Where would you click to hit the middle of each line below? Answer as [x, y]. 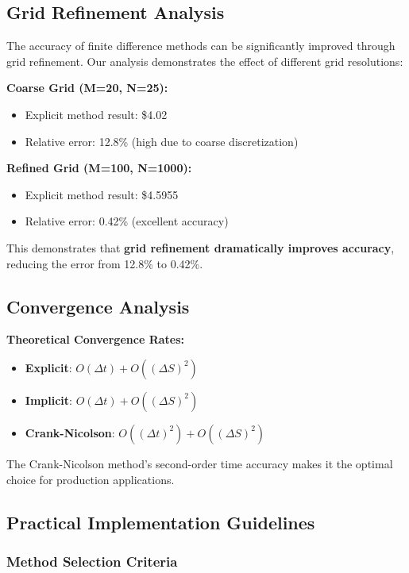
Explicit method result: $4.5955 [102, 194]
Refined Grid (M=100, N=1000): [99, 168]
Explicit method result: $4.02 [96, 114]
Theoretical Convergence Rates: [95, 339]
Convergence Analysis [98, 306]
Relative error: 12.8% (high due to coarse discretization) [162, 141]
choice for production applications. [91, 479]
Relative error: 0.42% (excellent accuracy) [127, 221]
